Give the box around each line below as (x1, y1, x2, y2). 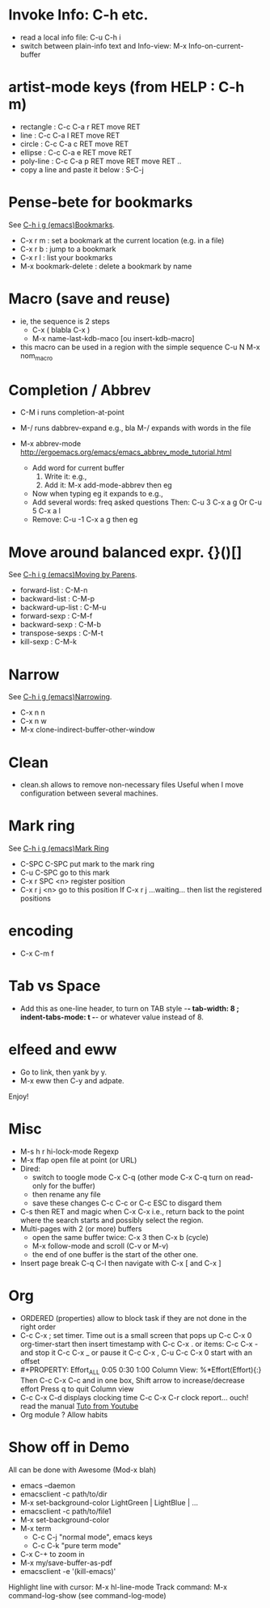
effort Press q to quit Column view (19, 1384, 135, 1394)
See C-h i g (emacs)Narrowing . (8, 692, 112, 702)
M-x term (19, 1523, 52, 1533)
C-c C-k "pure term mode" (32, 1540, 121, 1550)
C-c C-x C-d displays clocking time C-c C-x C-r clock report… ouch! (19, 1392, 249, 1402)
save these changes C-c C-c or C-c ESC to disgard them (32, 1198, 222, 1208)
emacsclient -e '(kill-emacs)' (19, 1566, 116, 1576)
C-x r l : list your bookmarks (19, 252, 113, 262)
